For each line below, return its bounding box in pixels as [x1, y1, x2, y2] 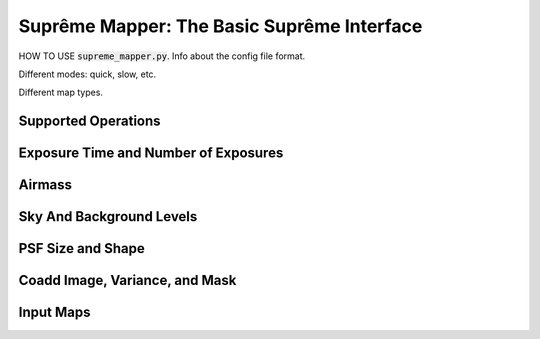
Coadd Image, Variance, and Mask [18, 272, 237, 289]
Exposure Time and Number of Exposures [18, 145, 284, 162]
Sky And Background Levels [18, 208, 198, 225]
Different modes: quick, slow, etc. [18, 68, 157, 80]
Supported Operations [18, 113, 161, 130]
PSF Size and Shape [18, 240, 145, 257]
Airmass [18, 176, 73, 194]
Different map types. [18, 86, 104, 99]
